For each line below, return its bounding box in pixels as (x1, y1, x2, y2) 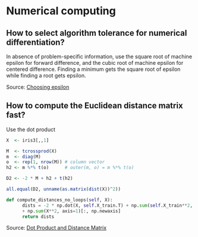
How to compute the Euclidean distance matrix (6, 101, 183, 111)
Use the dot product (6, 126, 55, 133)
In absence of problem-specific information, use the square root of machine (6, 53, 192, 60)
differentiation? (6, 37, 65, 47)
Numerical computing (6, 4, 116, 18)
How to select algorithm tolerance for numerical (6, 28, 187, 38)
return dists (21, 213, 55, 220)
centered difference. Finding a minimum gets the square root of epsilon (6, 66, 181, 73)
